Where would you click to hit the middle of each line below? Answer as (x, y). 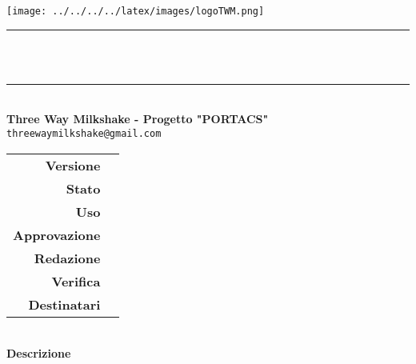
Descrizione (39, 353)
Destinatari (64, 304)
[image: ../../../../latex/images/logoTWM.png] (136, 11)
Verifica (76, 281)
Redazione (67, 258)
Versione (73, 165)
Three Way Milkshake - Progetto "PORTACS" (138, 119)
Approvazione (57, 234)
